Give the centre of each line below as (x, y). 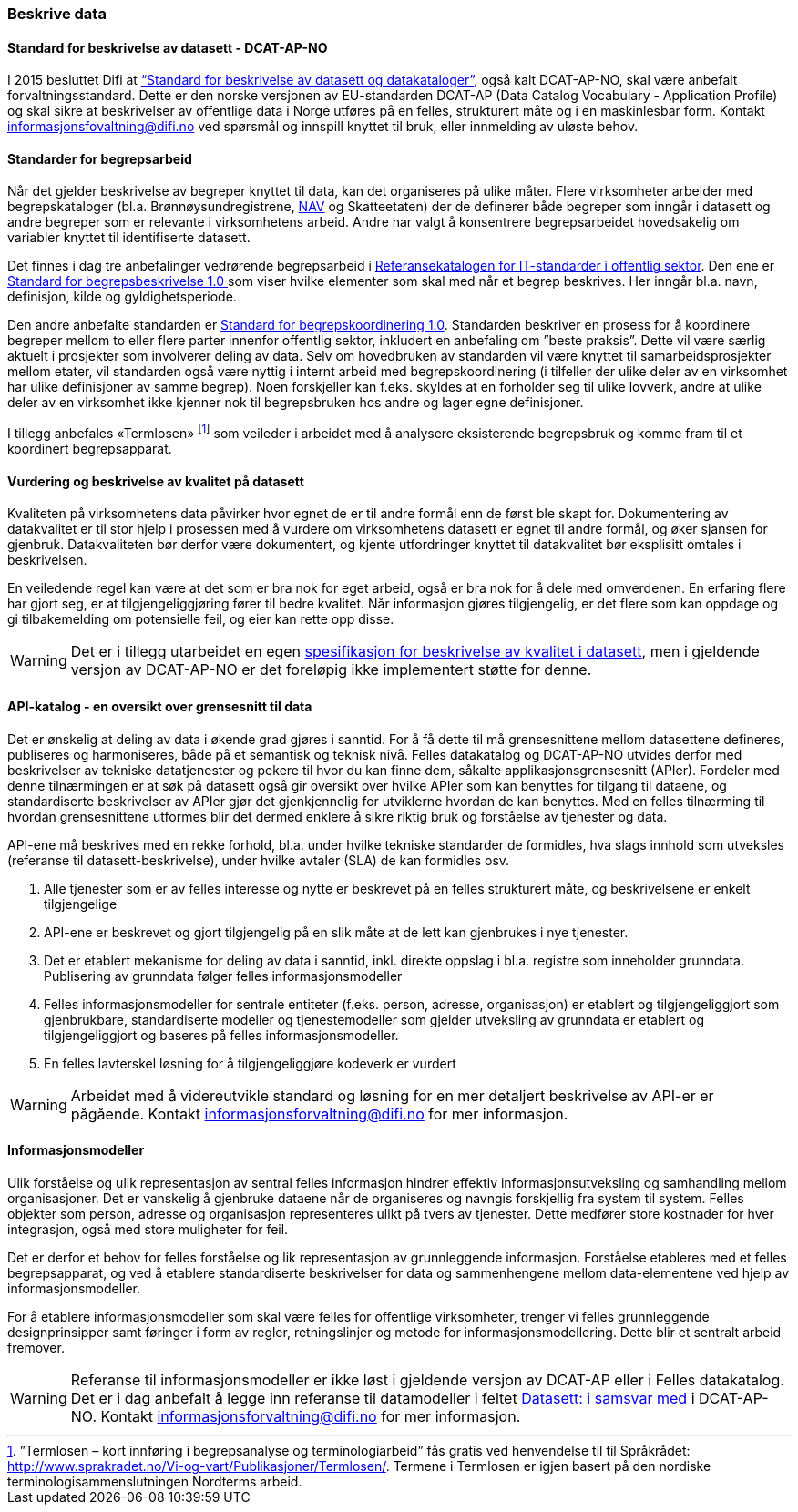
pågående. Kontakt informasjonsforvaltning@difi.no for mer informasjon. (319, 1114)
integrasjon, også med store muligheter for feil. (148, 1229)
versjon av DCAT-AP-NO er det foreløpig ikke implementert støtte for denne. (331, 670)
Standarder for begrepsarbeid (100, 158)
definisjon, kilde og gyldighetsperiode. (122, 297)
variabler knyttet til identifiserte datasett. (129, 238)
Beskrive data (57, 14)
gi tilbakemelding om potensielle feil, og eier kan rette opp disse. (201, 619)
